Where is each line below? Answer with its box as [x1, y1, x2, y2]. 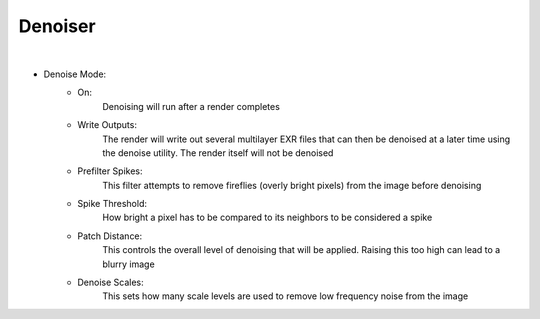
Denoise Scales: [77, 276, 144, 289]
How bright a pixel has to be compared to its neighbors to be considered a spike [102, 211, 433, 224]
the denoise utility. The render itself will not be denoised [102, 146, 334, 159]
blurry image [102, 258, 155, 270]
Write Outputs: [77, 119, 137, 131]
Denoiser [18, 15, 96, 37]
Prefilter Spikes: [77, 165, 144, 177]
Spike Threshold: [77, 198, 147, 210]
